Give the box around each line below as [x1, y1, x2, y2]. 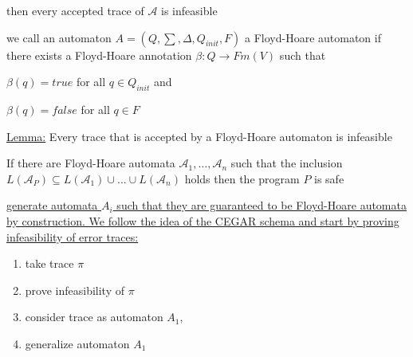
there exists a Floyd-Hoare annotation [6, 46, 192, 63]
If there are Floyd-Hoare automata [6, 155, 175, 171]
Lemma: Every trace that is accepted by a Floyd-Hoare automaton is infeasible [6, 127, 392, 144]
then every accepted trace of [6, 2, 144, 18]
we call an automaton [6, 29, 112, 45]
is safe [314, 170, 344, 186]
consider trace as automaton [25, 308, 163, 325]
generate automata [6, 197, 98, 214]
